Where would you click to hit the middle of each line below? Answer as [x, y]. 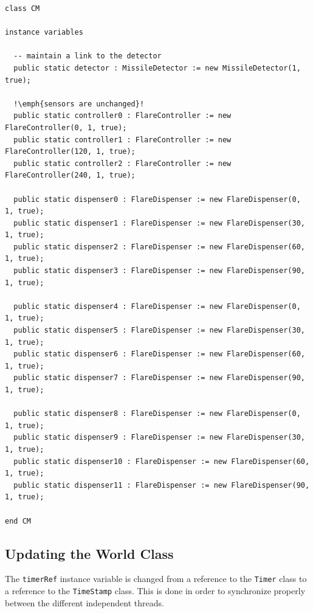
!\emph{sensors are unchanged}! [79, 104]
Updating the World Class [89, 553]
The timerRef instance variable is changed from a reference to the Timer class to [156, 579]
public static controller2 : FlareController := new [122, 163]
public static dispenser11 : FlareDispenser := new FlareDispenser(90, [162, 485]
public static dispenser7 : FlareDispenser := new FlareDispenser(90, [159, 378]
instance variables [44, 33]
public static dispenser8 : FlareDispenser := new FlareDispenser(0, [157, 414]
